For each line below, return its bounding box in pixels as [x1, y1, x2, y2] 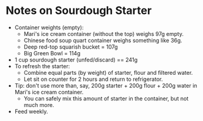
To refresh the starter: [14, 62, 70, 70]
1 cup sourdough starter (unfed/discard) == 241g [14, 56, 138, 63]
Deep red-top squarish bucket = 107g [23, 43, 118, 50]
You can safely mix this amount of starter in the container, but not [23, 95, 189, 102]
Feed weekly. [14, 108, 48, 115]
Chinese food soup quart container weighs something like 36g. [23, 36, 183, 44]
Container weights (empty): [14, 24, 84, 31]
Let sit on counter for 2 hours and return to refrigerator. [23, 75, 163, 83]
